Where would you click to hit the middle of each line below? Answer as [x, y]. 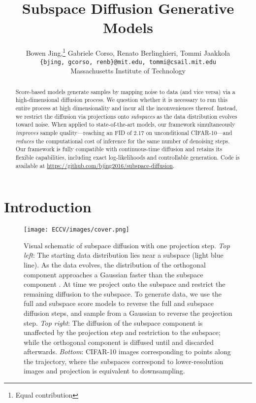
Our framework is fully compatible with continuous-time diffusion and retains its [119, 149]
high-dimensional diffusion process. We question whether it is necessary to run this [121, 100]
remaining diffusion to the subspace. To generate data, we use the [123, 293]
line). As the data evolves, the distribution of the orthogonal [115, 264]
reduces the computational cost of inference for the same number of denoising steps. [123, 141]
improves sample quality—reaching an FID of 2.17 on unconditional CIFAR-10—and [124, 132]
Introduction [48, 207]
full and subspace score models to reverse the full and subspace [119, 303]
